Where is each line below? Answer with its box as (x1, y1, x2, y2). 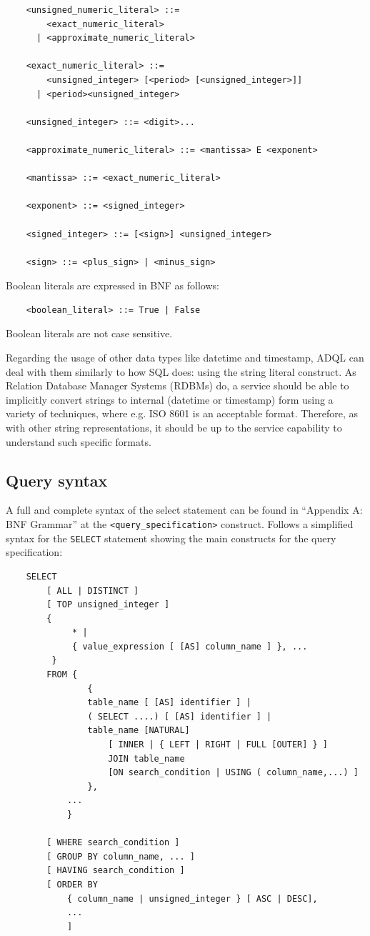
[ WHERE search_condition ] (46, 837, 180, 848)
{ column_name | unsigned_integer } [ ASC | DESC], (66, 893, 318, 904)
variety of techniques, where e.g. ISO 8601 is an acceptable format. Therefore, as (6, 406, 359, 421)
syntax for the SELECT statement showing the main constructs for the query (6, 530, 336, 545)
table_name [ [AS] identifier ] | (87, 697, 251, 708)
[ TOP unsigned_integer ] (46, 599, 170, 610)
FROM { (46, 669, 78, 680)
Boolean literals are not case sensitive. (6, 326, 173, 341)
